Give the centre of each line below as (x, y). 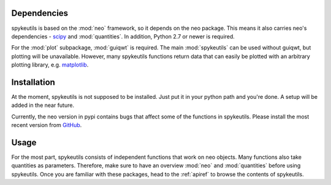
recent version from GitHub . (47, 125)
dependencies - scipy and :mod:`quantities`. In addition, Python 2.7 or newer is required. (123, 36)
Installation (33, 82)
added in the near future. (43, 105)
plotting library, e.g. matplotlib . (50, 65)
